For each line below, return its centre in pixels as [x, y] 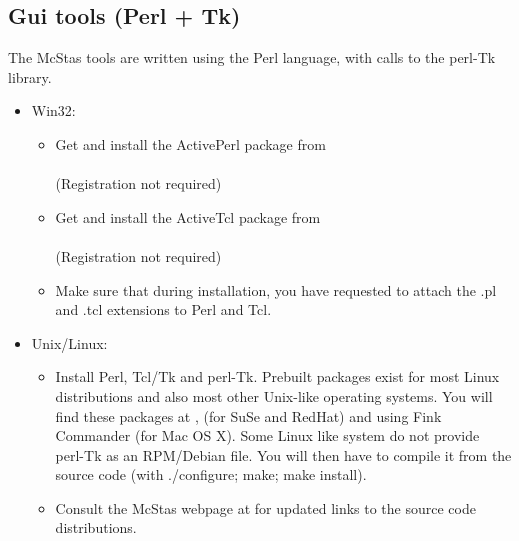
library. [30, 76]
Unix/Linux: [69, 342]
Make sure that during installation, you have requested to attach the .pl [276, 289]
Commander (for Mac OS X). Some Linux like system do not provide [267, 435]
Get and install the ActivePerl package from [190, 143]
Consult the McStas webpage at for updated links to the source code [265, 507]
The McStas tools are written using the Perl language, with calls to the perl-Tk [252, 57]
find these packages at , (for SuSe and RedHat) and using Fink [248, 415]
